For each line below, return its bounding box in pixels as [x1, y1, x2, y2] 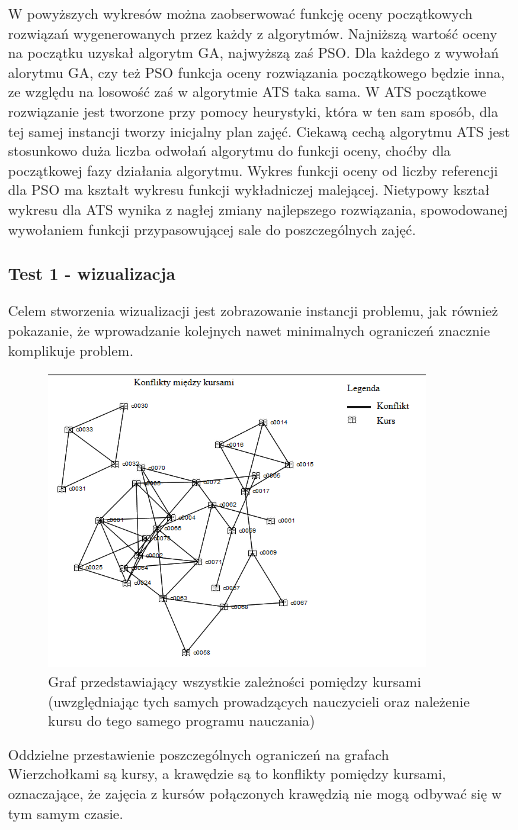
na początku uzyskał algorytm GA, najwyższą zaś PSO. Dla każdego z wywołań [8, 42, 499, 63]
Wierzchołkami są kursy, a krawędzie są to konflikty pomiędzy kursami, [8, 763, 446, 784]
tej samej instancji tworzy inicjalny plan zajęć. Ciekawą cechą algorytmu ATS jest [8, 120, 510, 141]
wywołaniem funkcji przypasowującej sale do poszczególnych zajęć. [8, 218, 416, 239]
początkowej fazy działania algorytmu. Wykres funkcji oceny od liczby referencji [8, 159, 498, 180]
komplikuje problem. [8, 339, 134, 360]
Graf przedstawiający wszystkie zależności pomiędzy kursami [48, 670, 422, 691]
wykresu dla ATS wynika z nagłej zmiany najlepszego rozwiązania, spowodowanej [8, 198, 508, 219]
